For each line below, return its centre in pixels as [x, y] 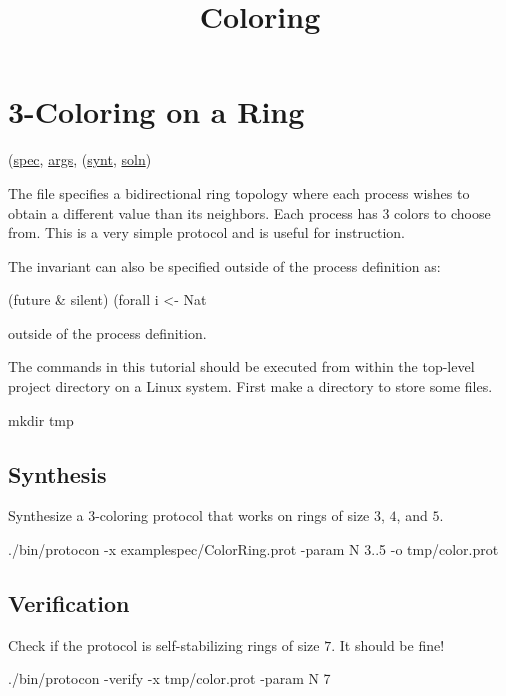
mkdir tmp [41, 419]
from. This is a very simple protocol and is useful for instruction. [206, 232]
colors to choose [442, 212]
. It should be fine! [388, 644]
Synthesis [57, 473]
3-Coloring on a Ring [156, 111]
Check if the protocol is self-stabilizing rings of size [164, 644]
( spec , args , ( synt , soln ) [80, 159]
